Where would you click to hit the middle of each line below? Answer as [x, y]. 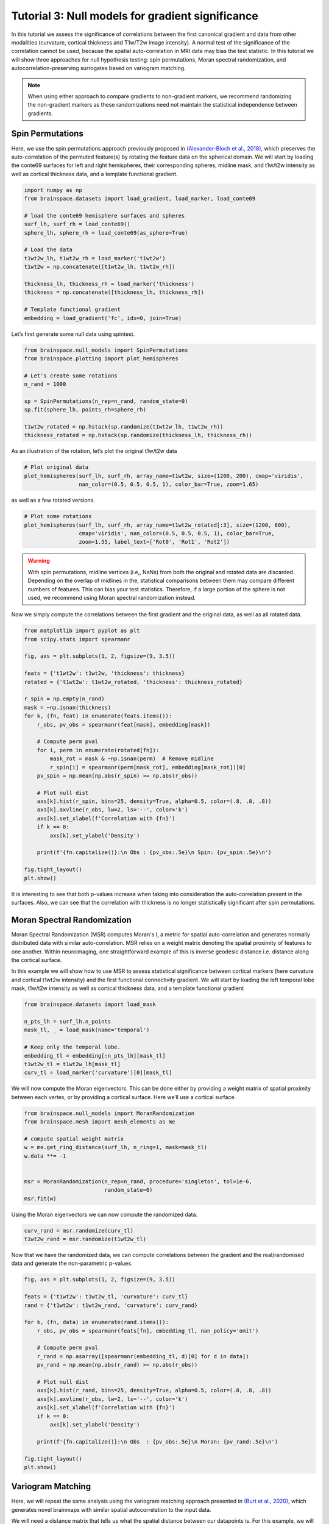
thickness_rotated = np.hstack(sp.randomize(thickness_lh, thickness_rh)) [138, 435]
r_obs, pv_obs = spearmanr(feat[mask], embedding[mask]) [124, 725]
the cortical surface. [37, 960]
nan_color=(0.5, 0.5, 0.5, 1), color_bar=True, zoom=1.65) [168, 484]
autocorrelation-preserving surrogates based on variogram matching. [98, 68]
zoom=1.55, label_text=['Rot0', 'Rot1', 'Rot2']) [154, 542]
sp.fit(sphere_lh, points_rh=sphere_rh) [85, 410]
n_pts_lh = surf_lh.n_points [68, 1021]
